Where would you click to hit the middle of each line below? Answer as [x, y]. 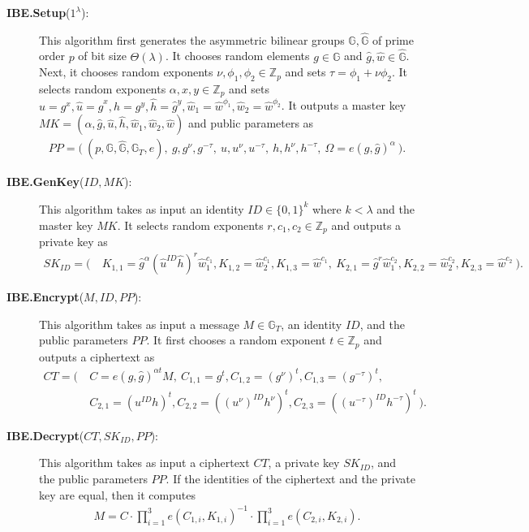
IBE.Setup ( [39, 12]
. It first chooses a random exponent [236, 340]
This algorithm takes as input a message [139, 324]
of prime [393, 39]
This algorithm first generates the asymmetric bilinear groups [192, 39]
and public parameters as [251, 123]
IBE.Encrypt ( [45, 297]
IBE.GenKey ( [45, 182]
